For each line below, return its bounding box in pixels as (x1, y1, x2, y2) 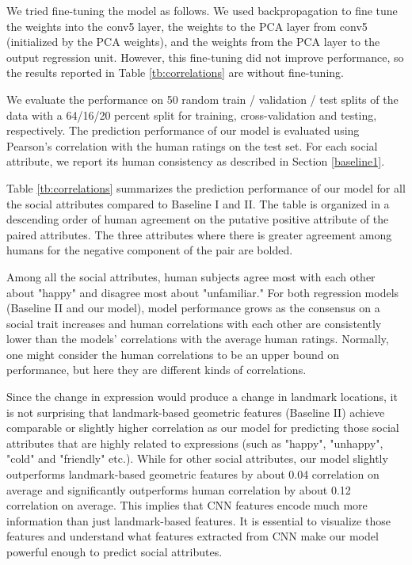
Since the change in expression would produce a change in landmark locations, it (6, 388, 398, 405)
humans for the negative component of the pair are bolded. (6, 242, 293, 258)
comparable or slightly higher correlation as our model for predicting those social (6, 419, 399, 436)
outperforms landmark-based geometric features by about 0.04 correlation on (6, 466, 380, 483)
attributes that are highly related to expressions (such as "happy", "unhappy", (6, 434, 383, 451)
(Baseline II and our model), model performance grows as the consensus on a (6, 300, 380, 316)
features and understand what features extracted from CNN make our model (6, 528, 379, 544)
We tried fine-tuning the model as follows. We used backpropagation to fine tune (6, 2, 398, 18)
